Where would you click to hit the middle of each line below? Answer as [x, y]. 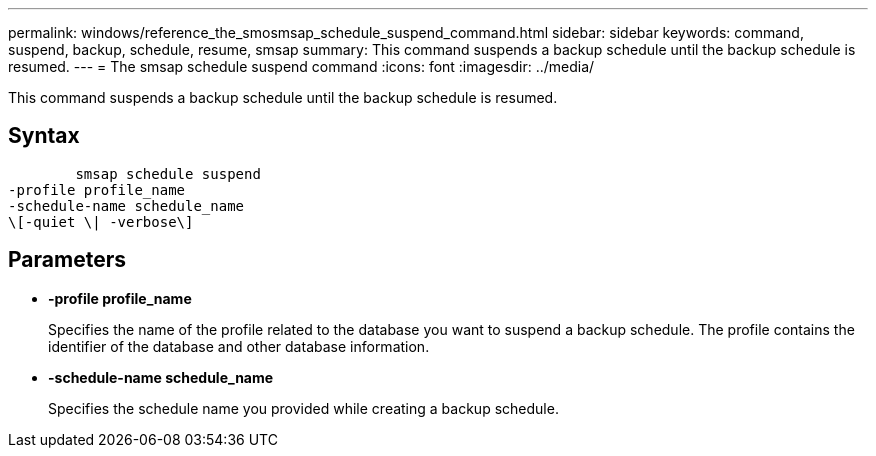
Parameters [67, 260]
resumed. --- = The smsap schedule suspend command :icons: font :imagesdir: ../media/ [301, 66]
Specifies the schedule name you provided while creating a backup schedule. [303, 408]
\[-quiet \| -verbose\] [101, 221]
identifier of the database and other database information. [239, 346]
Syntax [44, 136]
